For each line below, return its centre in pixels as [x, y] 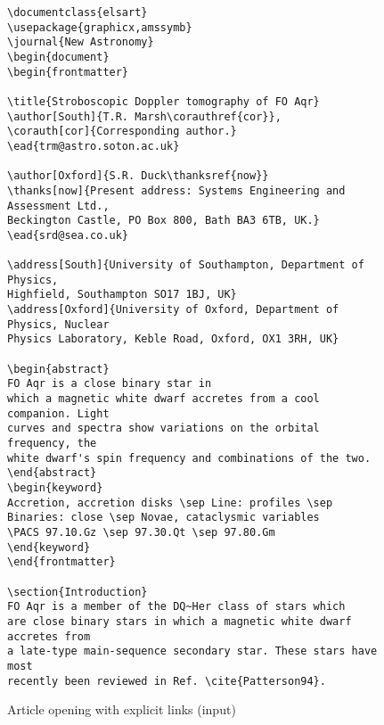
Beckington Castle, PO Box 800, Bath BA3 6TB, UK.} [163, 221]
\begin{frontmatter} [68, 72]
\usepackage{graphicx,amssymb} [100, 27]
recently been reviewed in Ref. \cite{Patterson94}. [167, 681]
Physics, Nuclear [58, 324]
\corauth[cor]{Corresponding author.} [122, 132]
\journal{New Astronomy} [81, 42]
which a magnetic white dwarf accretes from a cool [163, 399]
